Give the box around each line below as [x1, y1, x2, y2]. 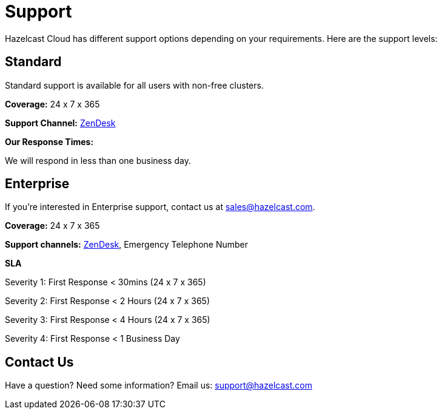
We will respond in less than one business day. [5, 155, 191, 166]
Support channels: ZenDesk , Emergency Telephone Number [5, 239, 248, 250]
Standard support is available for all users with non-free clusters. [5, 80, 264, 90]
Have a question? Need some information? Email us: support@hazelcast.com [5, 380, 312, 391]
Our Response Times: [5, 136, 94, 147]
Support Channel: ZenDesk [5, 117, 116, 128]
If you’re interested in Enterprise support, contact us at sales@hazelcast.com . [5, 202, 315, 212]
